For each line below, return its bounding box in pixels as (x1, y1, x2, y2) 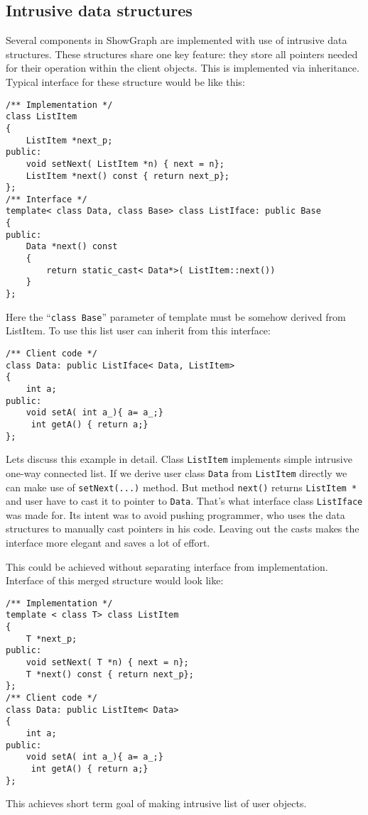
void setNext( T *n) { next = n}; (26, 657, 189, 668)
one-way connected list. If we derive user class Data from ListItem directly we (6, 465, 347, 480)
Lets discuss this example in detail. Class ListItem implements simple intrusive (6, 452, 352, 466)
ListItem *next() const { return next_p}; (26, 170, 229, 181)
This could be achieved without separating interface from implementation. (6, 559, 328, 574)
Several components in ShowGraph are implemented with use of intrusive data (6, 33, 347, 48)
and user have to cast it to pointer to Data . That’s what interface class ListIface (6, 493, 363, 508)
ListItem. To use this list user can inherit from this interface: (6, 323, 271, 338)
